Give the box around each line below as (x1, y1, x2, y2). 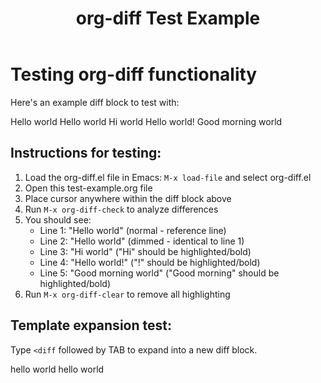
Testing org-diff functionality (10, 63, 258, 86)
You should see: (24, 213, 92, 226)
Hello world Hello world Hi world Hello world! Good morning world (10, 115, 283, 127)
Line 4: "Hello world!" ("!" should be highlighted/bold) (39, 256, 261, 268)
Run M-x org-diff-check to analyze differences (24, 203, 219, 215)
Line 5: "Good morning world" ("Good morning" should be (39, 267, 280, 279)
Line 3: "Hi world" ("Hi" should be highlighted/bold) (39, 245, 252, 257)
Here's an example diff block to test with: (10, 96, 180, 108)
